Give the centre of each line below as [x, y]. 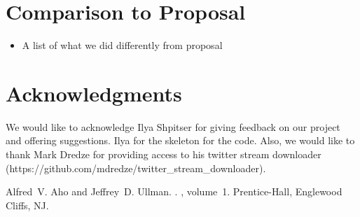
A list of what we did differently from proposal [122, 45]
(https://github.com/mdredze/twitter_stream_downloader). [136, 168]
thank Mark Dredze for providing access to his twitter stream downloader [164, 154]
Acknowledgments [94, 93]
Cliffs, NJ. [27, 205]
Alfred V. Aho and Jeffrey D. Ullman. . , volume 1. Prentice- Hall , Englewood [174, 191]
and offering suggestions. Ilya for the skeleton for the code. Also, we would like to [180, 140]
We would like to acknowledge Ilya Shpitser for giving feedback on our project [173, 126]
